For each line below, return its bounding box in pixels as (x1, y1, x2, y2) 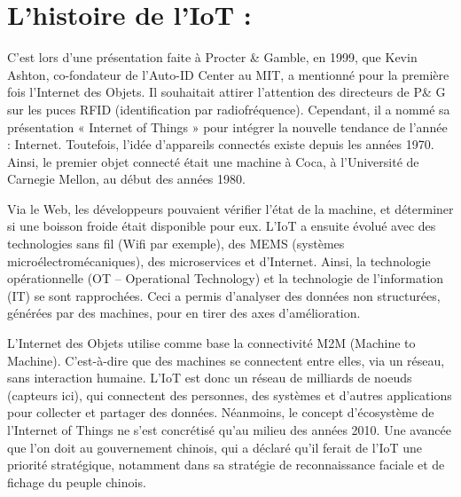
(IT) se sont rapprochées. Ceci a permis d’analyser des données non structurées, (7, 286, 441, 304)
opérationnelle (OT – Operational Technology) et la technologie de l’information (7, 269, 444, 288)
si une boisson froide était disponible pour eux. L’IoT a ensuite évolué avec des (7, 217, 436, 235)
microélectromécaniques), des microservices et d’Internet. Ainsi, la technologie (7, 251, 431, 270)
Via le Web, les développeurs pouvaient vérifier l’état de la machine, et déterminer (7, 199, 454, 217)
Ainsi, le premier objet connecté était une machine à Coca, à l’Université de (7, 152, 419, 170)
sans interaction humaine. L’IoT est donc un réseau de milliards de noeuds (7, 368, 412, 387)
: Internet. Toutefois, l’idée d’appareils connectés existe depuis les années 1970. (7, 135, 434, 154)
